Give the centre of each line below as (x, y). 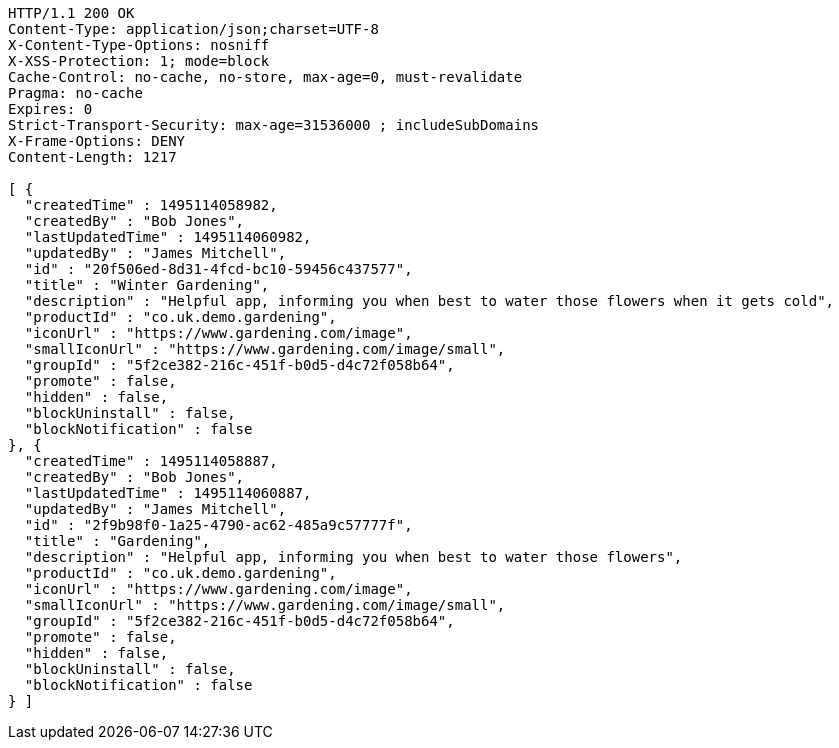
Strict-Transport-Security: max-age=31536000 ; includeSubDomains (274, 125)
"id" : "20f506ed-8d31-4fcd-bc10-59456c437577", (218, 269)
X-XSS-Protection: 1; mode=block (139, 61)
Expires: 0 (50, 109)
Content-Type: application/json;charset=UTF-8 (193, 29)
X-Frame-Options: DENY (97, 141)
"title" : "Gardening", (117, 541)
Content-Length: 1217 (92, 157)
